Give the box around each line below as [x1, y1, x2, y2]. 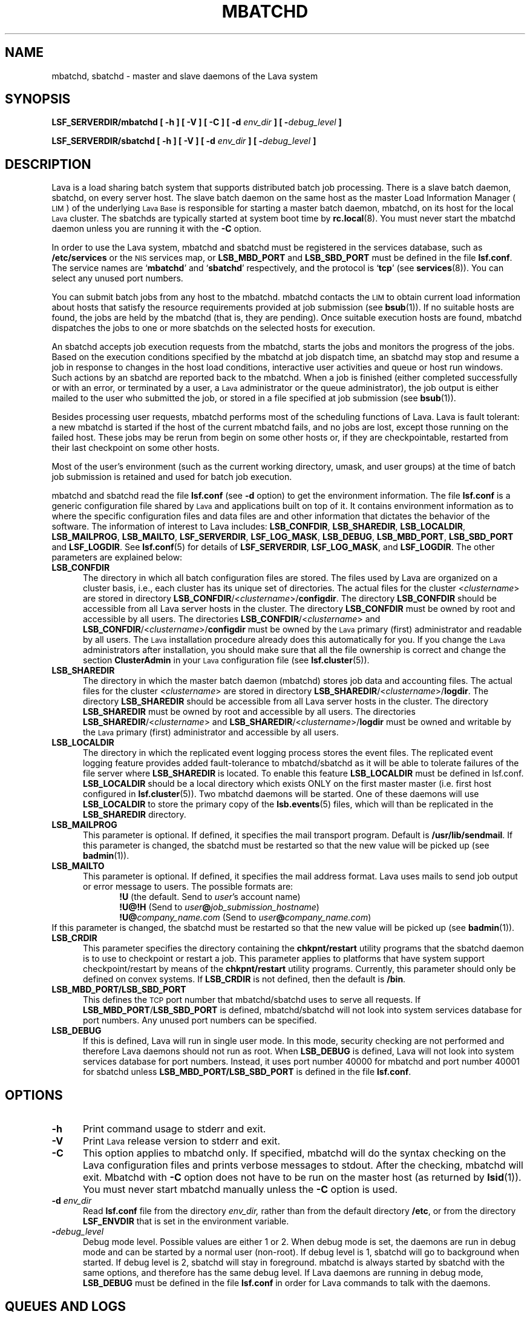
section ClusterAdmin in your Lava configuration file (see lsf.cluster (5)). [83, 655, 370, 666]
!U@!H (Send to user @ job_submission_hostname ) [119, 902, 319, 913]
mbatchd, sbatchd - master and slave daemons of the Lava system [51, 70, 318, 81]
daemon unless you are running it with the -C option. [51, 223, 262, 234]
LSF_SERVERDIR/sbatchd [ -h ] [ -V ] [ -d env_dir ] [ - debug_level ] [51, 136, 316, 146]
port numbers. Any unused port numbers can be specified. [83, 1015, 317, 1026]
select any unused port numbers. [51, 273, 183, 284]
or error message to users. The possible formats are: [83, 881, 293, 892]
